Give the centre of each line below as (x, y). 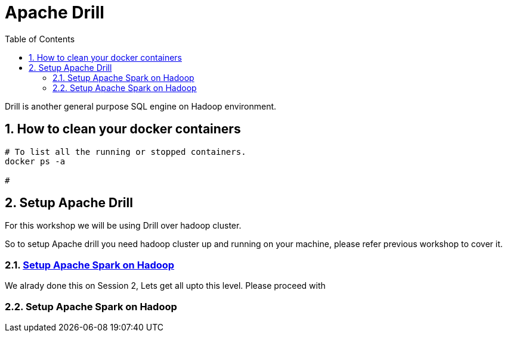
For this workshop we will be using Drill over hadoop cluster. (123, 226)
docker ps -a (35, 161)
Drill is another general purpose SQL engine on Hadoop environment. (141, 106)
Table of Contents (40, 39)
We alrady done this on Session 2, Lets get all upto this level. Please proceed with (165, 286)
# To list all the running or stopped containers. (126, 152)
